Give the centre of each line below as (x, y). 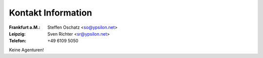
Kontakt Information (51, 13)
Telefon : (18, 41)
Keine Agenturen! (26, 50)
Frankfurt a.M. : (25, 27)
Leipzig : (17, 34)
